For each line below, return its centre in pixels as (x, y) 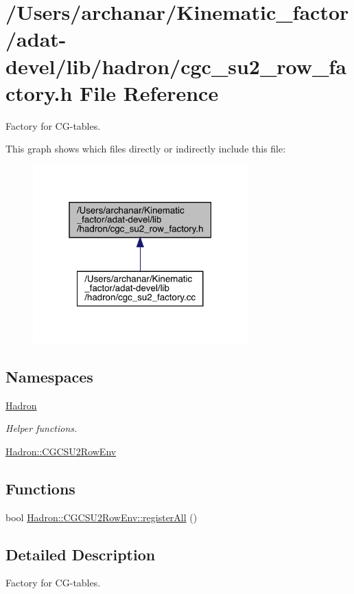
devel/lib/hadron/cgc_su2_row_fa (176, 66)
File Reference (149, 92)
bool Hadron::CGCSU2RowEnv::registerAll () (102, 517)
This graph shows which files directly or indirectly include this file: (146, 149)
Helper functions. (42, 428)
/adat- (36, 39)
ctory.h (39, 92)
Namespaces (49, 376)
